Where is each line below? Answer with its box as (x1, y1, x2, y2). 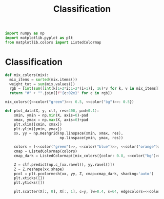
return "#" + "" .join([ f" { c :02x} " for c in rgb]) (9, 91, 112, 96)
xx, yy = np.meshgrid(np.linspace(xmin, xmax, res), (14, 131, 123, 136)
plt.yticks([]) (14, 180, 45, 185)
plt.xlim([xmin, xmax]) (14, 122, 62, 127)
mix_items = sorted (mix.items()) (9, 77, 78, 82)
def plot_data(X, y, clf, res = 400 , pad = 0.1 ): (5, 108, 99, 113)
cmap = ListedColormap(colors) (14, 149, 78, 154)
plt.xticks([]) (14, 176, 45, 181)
